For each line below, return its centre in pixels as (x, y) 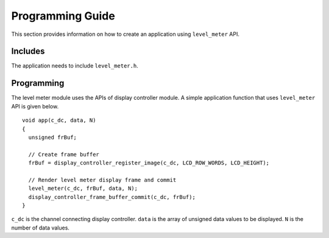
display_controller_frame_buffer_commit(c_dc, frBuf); (112, 197)
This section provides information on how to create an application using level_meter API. (126, 34)
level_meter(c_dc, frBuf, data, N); (83, 188)
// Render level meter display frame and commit (102, 180)
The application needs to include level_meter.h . (75, 66)
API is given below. (35, 106)
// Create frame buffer (64, 154)
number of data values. (41, 228)
